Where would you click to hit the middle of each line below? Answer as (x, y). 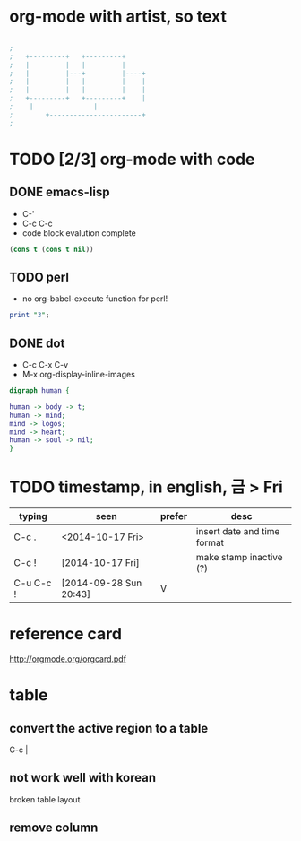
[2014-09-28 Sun (102, 583)
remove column (54, 828)
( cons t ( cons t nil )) (52, 249)
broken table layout (45, 799)
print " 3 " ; (30, 316)
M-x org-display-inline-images (79, 375)
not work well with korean (83, 778)
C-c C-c (38, 223)
